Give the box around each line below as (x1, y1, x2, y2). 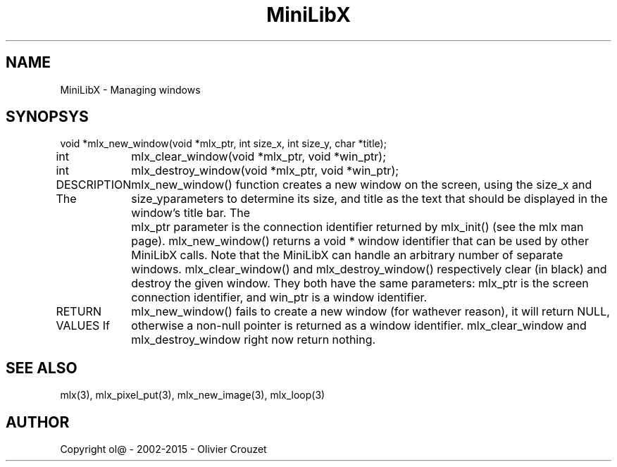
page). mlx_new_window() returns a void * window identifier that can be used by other (131, 234, 589, 249)
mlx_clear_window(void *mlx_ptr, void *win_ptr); (131, 149, 386, 164)
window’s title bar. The (131, 206, 251, 220)
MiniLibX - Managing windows (60, 83, 201, 96)
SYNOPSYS (6, 108, 89, 126)
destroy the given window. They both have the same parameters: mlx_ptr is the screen (131, 276, 589, 291)
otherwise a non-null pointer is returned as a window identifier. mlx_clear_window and (131, 318, 587, 333)
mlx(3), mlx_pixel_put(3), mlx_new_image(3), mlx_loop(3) (60, 389, 325, 401)
